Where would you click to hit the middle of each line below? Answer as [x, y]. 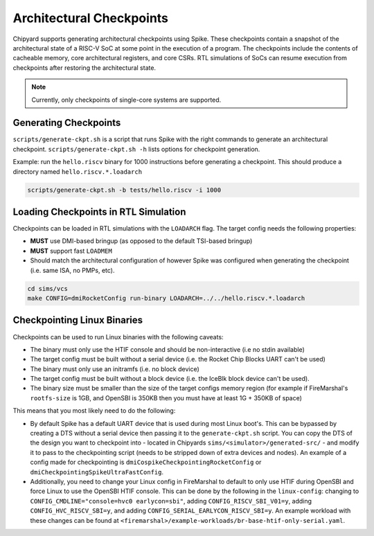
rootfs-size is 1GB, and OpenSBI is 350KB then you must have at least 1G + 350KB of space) [166, 397]
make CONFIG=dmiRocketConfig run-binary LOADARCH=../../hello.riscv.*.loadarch [166, 298]
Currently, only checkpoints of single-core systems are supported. [126, 100]
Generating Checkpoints [67, 123]
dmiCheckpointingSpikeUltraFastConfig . [97, 472]
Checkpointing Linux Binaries [78, 320]
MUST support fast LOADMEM [71, 251]
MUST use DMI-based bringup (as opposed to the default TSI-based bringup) [141, 241]
